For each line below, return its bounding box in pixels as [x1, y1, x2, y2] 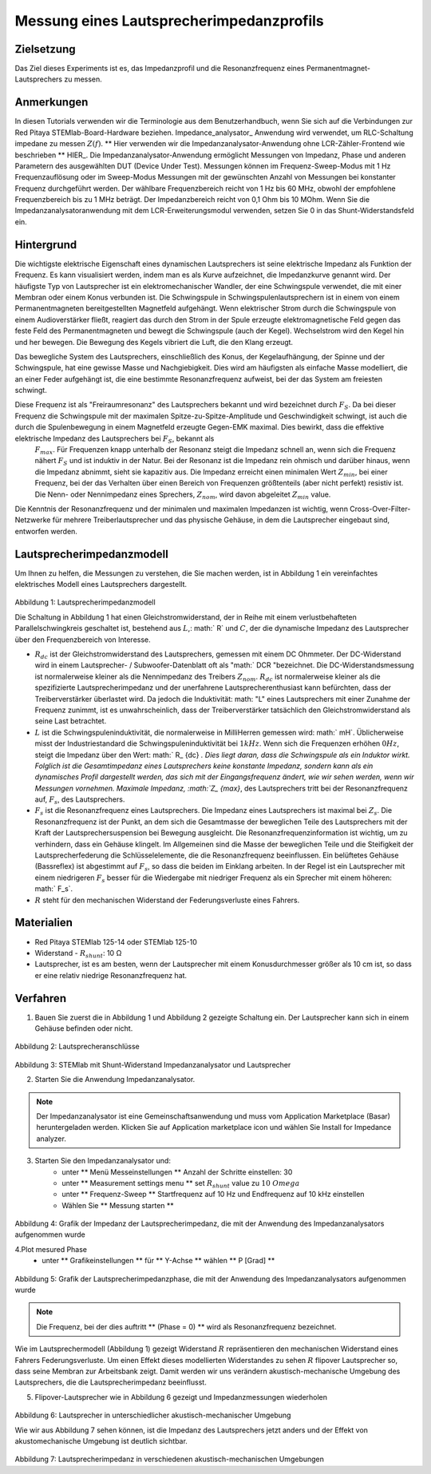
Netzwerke [14, 515, 51, 525]
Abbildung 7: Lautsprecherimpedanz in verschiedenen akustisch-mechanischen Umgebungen [14, 1454, 325, 1464]
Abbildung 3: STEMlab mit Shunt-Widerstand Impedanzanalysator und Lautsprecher [14, 1060, 291, 1069]
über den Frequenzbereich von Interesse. [14, 635, 151, 644]
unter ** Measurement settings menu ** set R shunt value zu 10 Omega [61, 1178, 300, 1190]
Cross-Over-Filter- [350, 504, 411, 513]
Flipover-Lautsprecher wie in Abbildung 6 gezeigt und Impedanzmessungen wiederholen [34, 1392, 327, 1401]
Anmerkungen [14, 96, 89, 109]
